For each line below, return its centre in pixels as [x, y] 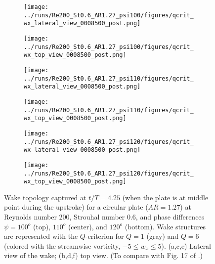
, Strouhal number [97, 217]
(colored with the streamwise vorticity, [62, 245]
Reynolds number [30, 217]
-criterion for [105, 236]
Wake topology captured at [45, 197]
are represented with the [41, 236]
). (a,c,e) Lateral [186, 245]
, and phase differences [170, 217]
